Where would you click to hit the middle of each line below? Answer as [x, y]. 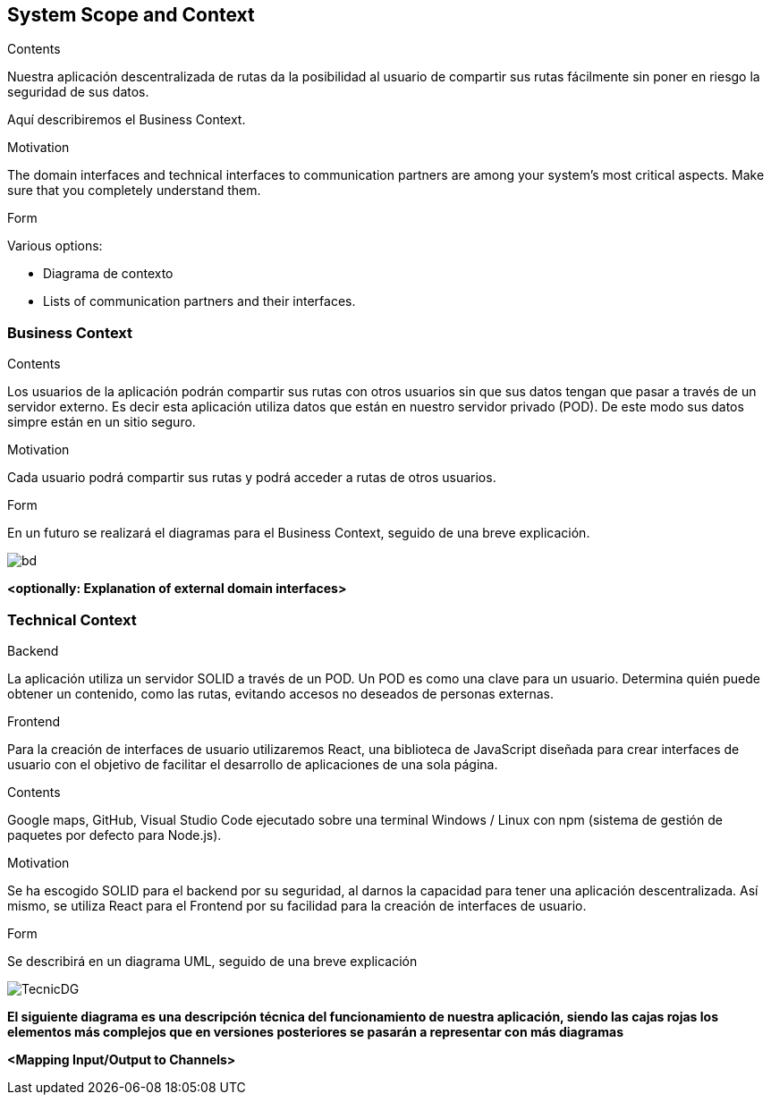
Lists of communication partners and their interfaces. [199, 301]
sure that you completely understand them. [134, 191]
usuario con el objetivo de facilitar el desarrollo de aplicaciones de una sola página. [253, 764]
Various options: [55, 246]
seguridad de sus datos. [78, 92]
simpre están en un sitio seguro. [102, 422]
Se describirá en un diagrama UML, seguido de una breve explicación [212, 961]
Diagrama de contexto [108, 274]
